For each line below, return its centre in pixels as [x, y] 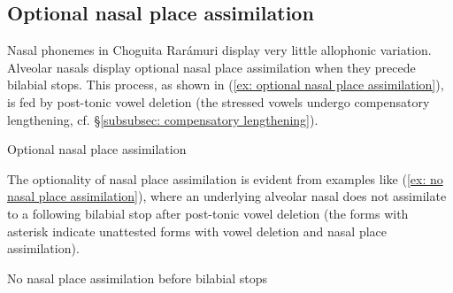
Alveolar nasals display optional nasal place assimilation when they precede [211, 67]
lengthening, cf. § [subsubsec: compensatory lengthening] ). [163, 119]
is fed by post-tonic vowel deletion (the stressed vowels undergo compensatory [219, 101]
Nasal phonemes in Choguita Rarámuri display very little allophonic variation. [219, 50]
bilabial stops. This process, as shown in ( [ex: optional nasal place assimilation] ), [226, 85]
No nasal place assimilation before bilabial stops [138, 278]
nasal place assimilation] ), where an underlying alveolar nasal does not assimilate [227, 196]
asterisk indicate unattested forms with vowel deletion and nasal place [197, 231]
